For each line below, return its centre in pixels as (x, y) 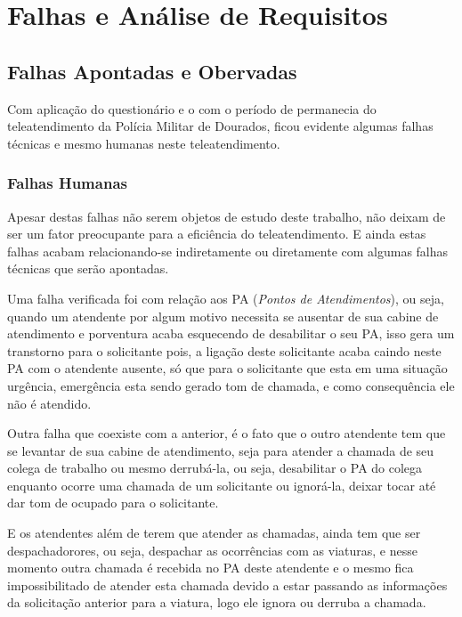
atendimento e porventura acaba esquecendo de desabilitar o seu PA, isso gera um (231, 333)
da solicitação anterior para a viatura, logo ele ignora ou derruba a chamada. (217, 602)
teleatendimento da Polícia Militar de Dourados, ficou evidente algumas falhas (220, 126)
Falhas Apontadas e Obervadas (152, 71)
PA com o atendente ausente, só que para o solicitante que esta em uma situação (227, 368)
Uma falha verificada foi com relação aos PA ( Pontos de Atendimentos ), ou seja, (226, 298)
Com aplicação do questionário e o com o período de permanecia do (192, 108)
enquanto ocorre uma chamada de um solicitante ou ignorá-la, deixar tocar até (222, 485)
